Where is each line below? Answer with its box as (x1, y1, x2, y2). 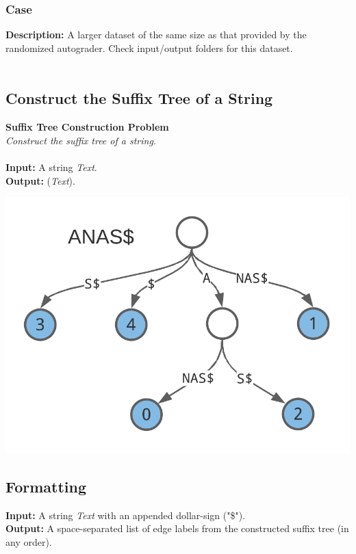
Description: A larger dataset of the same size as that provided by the (5, 27, 307, 42)
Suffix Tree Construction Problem (5, 120, 169, 134)
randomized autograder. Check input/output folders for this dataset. (5, 40, 293, 55)
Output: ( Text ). (5, 173, 75, 187)
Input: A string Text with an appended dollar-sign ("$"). (5, 507, 246, 522)
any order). (5, 534, 52, 549)
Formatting (5, 475, 87, 497)
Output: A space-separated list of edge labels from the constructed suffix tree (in (5, 521, 349, 536)
